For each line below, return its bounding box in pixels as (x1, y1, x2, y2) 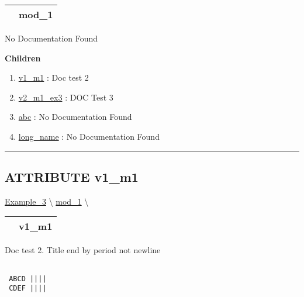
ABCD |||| (9, 274, 47, 283)
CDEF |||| (9, 284, 47, 293)
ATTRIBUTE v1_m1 (5, 167, 139, 185)
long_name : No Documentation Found (18, 130, 160, 142)
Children (5, 51, 41, 64)
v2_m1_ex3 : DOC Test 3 (18, 91, 113, 103)
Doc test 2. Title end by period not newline (5, 244, 161, 256)
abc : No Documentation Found (18, 110, 132, 123)
